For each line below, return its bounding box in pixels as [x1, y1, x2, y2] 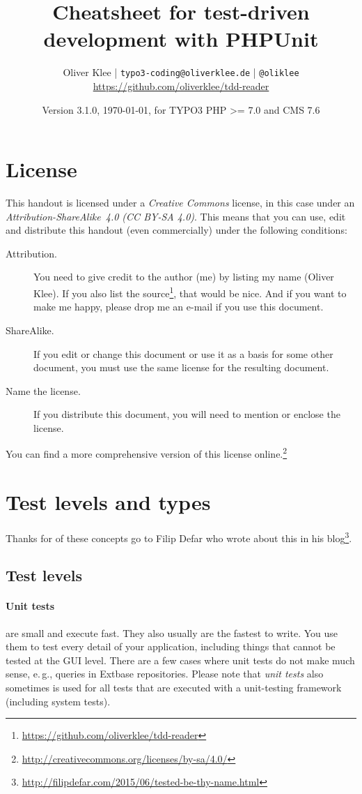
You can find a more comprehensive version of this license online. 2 [6, 444, 288, 461]
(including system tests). [6, 694, 111, 708]
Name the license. [6, 383, 81, 398]
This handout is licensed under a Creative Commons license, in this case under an [6, 195, 355, 210]
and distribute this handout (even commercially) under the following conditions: [6, 223, 347, 237]
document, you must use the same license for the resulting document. [33, 360, 329, 375]
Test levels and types [6, 487, 211, 516]
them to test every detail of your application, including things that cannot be [6, 639, 336, 654]
